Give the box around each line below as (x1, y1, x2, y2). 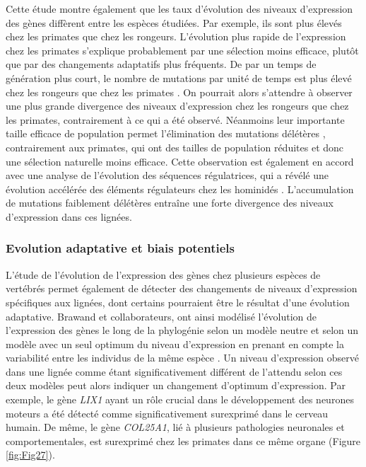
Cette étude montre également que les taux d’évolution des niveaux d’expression (6, 1, 353, 16)
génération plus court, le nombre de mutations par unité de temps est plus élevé (6, 70, 352, 85)
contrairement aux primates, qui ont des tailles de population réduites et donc (6, 139, 344, 154)
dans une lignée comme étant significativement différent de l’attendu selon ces (6, 364, 343, 379)
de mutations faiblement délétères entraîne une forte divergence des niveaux (6, 195, 333, 210)
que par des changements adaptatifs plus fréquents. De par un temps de (6, 57, 317, 71)
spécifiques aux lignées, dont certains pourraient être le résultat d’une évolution (6, 294, 350, 309)
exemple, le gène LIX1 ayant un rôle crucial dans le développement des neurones (6, 392, 354, 407)
